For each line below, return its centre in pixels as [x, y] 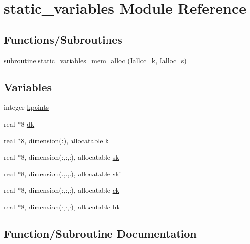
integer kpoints [27, 107]
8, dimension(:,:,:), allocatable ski [71, 173]
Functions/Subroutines [63, 39]
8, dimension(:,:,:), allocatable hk [71, 206]
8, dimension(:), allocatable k [65, 140]
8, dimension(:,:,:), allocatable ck [70, 190]
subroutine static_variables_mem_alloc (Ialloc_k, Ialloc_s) [95, 60]
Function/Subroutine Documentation [100, 233]
